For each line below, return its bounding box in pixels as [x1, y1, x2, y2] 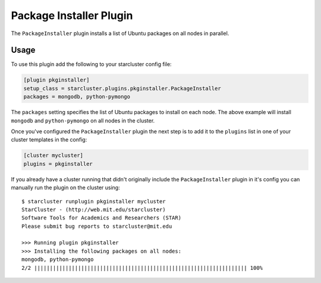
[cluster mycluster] [23, 152, 83, 159]
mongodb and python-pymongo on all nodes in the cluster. [11, 117, 155, 124]
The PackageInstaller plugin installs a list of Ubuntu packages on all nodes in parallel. [11, 30, 229, 37]
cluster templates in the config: [11, 136, 87, 143]
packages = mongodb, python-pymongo [23, 93, 131, 100]
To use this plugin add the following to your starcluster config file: [11, 61, 172, 68]
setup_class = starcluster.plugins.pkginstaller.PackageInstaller [23, 85, 221, 92]
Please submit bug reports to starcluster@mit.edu [21, 223, 172, 229]
